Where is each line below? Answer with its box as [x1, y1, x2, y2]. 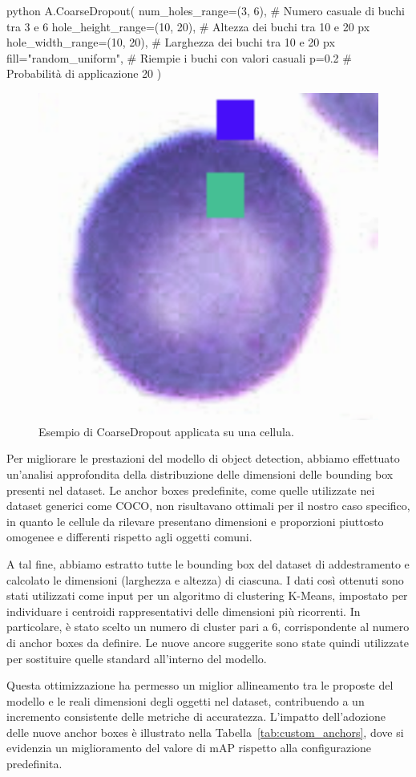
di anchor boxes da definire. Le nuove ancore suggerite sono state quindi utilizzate [6, 633, 409, 650]
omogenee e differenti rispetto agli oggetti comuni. [6, 528, 252, 545]
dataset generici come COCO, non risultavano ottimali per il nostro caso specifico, [6, 497, 410, 514]
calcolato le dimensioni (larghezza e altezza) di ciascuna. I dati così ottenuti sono [6, 571, 404, 588]
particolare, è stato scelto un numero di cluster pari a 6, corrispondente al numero [6, 618, 410, 635]
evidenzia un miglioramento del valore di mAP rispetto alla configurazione [6, 739, 372, 756]
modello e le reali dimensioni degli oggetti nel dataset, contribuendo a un [6, 692, 365, 709]
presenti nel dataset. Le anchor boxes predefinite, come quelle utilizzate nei [6, 481, 375, 498]
